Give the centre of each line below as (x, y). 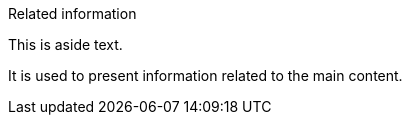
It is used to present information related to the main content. (205, 75)
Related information (72, 13)
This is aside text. (65, 44)
